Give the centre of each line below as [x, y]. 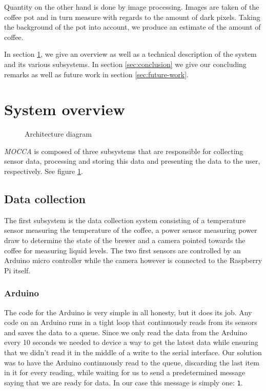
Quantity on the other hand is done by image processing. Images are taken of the [132, 7]
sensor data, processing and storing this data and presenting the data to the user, [132, 161]
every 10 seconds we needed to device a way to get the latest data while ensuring [131, 342]
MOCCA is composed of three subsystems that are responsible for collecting [124, 151]
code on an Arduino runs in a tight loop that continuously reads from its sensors [131, 322]
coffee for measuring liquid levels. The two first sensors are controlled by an [122, 250]
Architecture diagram [58, 134]
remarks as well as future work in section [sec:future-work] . [96, 74]
